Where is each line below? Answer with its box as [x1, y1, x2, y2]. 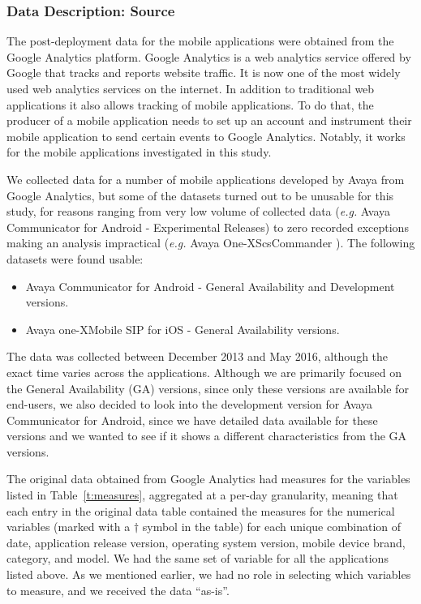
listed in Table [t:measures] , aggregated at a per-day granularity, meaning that [6, 486, 398, 503]
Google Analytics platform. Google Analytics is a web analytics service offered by [6, 48, 411, 65]
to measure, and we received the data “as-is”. [6, 581, 230, 598]
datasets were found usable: [6, 250, 144, 267]
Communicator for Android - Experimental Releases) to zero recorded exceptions [6, 218, 409, 235]
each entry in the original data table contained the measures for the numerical [6, 502, 395, 519]
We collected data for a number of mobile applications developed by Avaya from [6, 170, 405, 187]
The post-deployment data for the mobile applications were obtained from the [6, 32, 394, 49]
